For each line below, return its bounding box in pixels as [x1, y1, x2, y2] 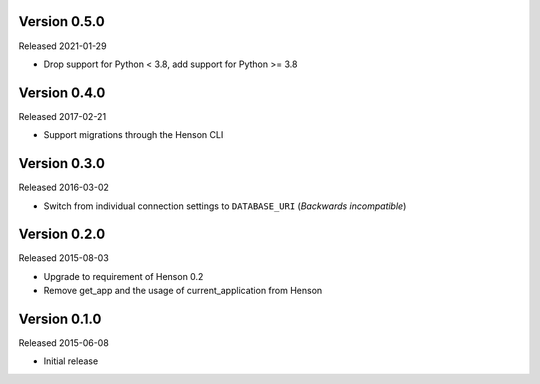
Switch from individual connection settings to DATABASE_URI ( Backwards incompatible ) [43, 200, 407, 212]
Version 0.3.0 [18, 155, 105, 172]
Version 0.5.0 [18, 13, 105, 30]
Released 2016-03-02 [18, 181, 110, 194]
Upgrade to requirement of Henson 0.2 [43, 270, 204, 282]
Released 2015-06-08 [18, 337, 109, 349]
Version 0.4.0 [18, 84, 106, 101]
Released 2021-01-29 [18, 40, 107, 52]
